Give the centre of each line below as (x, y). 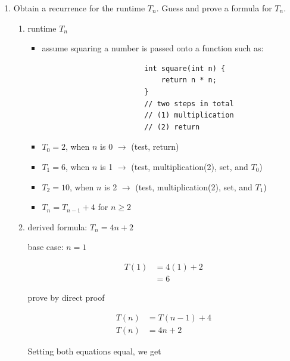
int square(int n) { (185, 68)
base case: (46, 247)
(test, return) (155, 146)
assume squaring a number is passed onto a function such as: (153, 48)
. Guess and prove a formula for (214, 8)
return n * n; (189, 80)
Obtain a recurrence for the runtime (79, 8)
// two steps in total (189, 104)
